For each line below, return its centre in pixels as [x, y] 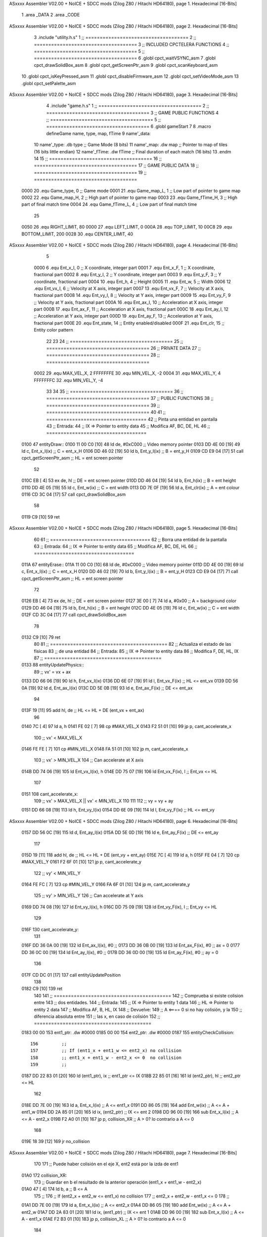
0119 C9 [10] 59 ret [41, 517]
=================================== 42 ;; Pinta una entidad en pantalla [132, 419]
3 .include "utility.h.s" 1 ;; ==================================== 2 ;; [115, 38]
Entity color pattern [54, 330]
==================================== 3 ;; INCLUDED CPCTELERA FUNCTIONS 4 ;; [132, 44]
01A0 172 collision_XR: [44, 1175]
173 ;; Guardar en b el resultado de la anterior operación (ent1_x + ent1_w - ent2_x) [118, 1182]
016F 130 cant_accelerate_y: [50, 929]
